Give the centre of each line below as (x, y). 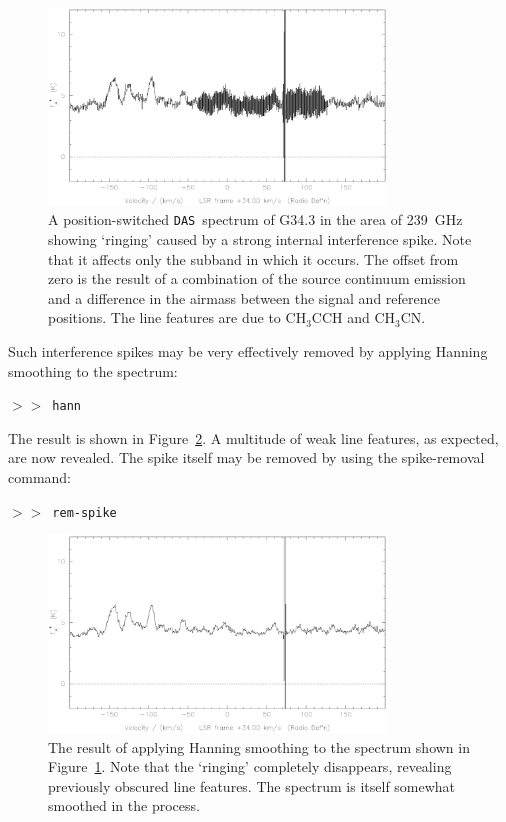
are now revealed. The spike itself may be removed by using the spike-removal (246, 457)
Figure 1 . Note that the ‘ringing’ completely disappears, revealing (250, 766)
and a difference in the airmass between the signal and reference (244, 297)
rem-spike (84, 512)
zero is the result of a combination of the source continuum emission (257, 278)
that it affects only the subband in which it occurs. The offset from (253, 258)
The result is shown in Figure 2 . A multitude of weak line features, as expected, (253, 437)
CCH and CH (353, 317)
